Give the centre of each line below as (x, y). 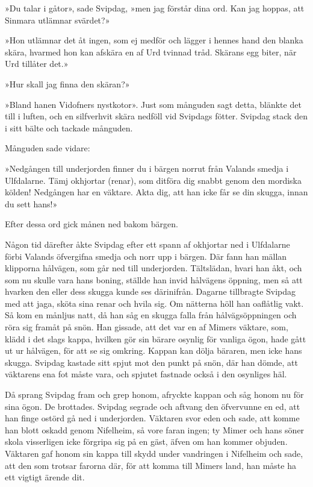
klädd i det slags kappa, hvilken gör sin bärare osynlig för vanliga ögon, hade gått (156, 338)
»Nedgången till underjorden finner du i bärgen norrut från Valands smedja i (147, 168)
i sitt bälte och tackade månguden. (69, 127)
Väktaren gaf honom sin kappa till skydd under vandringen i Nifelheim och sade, (154, 453)
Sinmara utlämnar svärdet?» (57, 20)
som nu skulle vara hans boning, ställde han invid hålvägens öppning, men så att (154, 279)
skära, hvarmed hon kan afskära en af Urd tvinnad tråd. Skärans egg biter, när (151, 52)
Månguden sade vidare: (48, 148)
